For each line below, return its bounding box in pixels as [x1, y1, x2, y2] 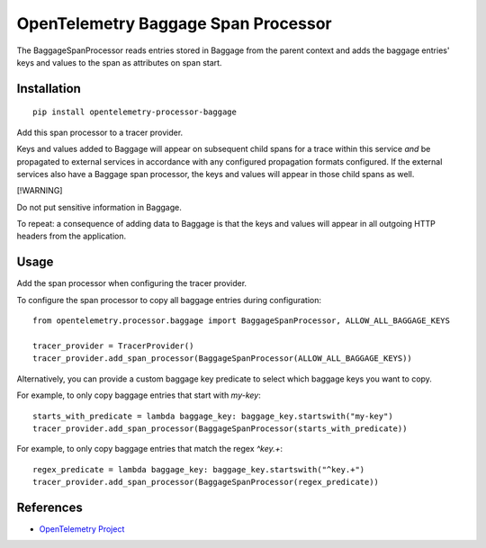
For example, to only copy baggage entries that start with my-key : [16, 390, 261, 400]
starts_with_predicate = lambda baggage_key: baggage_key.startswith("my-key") [32, 410, 393, 421]
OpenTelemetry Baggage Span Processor [16, 13, 332, 33]
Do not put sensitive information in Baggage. [16, 202, 182, 212]
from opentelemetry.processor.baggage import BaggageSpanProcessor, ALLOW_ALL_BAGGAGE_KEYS [32, 316, 450, 326]
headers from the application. [16, 230, 126, 242]
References [16, 499, 83, 515]
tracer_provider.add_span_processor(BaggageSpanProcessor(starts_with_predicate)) [32, 423, 408, 434]
